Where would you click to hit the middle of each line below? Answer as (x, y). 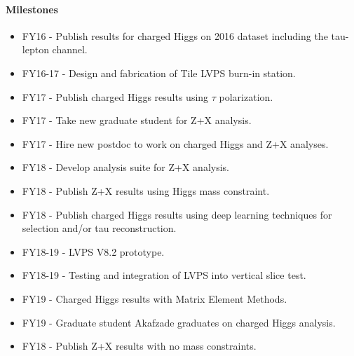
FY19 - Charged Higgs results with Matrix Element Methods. (155, 298)
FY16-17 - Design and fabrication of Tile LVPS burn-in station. (159, 73)
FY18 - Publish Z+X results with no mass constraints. (139, 346)
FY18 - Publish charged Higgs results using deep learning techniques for (177, 214)
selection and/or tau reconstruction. (99, 228)
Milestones (32, 9)
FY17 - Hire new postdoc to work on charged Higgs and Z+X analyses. (175, 143)
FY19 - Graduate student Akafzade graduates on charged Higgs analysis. (179, 322)
